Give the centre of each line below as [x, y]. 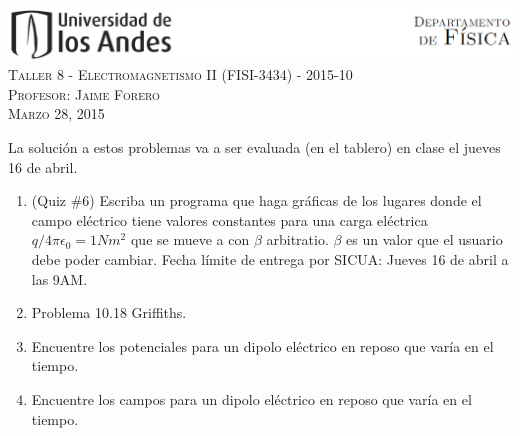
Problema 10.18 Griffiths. [109, 312]
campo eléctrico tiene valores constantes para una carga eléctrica [229, 219]
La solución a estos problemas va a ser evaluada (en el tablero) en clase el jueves [254, 147]
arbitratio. [297, 239]
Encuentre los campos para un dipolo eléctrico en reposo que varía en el [251, 398]
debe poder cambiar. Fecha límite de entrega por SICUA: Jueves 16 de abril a [270, 259]
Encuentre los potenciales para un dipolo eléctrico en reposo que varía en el [262, 345]
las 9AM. [59, 278]
